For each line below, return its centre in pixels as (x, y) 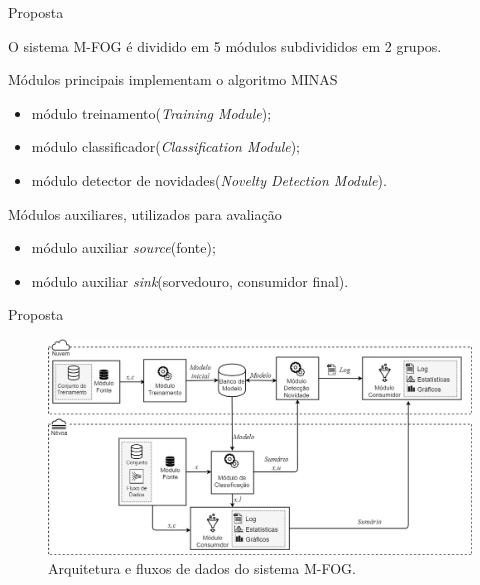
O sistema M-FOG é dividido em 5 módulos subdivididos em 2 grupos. (225, 45)
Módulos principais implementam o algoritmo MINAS (173, 79)
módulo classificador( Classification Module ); (166, 146)
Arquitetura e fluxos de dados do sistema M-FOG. (202, 568)
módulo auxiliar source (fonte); (123, 247)
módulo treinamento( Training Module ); (151, 112)
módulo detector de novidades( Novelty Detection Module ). (209, 179)
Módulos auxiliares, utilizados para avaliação (145, 213)
